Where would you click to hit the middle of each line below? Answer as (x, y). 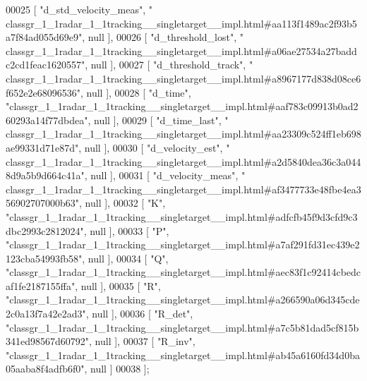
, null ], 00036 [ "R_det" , (139, 314)
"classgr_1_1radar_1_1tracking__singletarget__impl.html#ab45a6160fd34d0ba (183, 355)
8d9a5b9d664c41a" (45, 175)
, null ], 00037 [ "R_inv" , (142, 341)
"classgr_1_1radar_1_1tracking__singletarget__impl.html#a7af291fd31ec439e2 (183, 244)
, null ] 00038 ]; (117, 369)
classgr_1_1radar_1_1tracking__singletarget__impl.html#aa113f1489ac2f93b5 (181, 23)
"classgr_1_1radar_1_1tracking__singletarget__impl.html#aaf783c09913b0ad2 (182, 106)
